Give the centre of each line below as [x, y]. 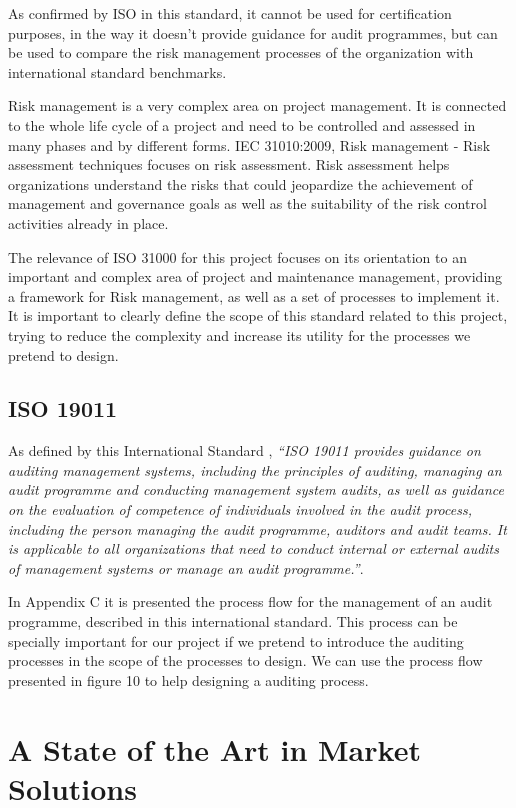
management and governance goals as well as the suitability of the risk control [247, 203]
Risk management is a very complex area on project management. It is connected [257, 105]
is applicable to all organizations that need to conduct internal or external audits [253, 548]
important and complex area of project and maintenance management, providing [255, 276]
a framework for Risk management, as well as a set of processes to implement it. [254, 295]
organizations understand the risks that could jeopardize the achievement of [240, 183]
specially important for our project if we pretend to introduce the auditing [236, 640]
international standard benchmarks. [117, 71]
